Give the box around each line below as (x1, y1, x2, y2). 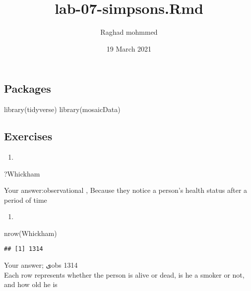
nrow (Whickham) (4, 228, 57, 238)
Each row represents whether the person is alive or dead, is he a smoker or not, (4, 269, 245, 280)
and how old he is (4, 279, 58, 290)
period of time (4, 194, 47, 205)
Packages (4, 81, 51, 96)
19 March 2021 (106, 43, 152, 54)
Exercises (4, 128, 53, 144)
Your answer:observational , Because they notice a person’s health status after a (4, 185, 248, 195)
